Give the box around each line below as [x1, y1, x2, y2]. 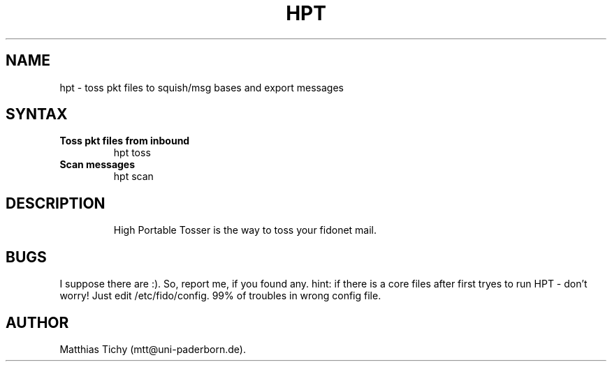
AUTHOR [6, 313, 69, 331]
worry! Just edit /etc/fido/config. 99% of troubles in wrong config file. [59, 290, 381, 302]
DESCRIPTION [6, 194, 105, 212]
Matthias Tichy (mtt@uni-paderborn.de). [59, 343, 246, 355]
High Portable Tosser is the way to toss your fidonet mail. [113, 224, 377, 237]
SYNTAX [6, 105, 68, 123]
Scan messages [59, 158, 136, 171]
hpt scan [113, 170, 154, 183]
